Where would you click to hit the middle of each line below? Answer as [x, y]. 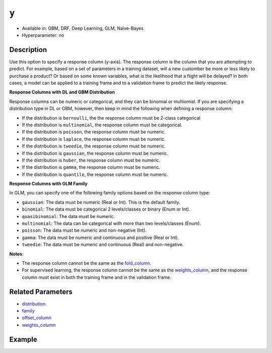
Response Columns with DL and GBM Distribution [62, 92]
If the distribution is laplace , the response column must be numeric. [94, 139]
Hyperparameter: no [43, 35]
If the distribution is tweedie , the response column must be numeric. [94, 146]
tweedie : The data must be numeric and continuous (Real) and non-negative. [103, 244]
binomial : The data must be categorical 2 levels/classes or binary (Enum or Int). [106, 209]
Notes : [16, 254]
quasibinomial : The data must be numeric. [69, 216]
